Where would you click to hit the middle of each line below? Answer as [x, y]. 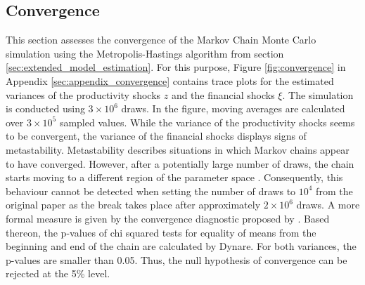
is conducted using [45, 108]
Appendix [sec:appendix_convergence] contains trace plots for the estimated [170, 80]
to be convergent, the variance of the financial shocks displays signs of [156, 136]
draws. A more [328, 205]
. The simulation [318, 94]
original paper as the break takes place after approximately [133, 205]
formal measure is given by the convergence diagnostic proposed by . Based [168, 218]
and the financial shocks [223, 94]
